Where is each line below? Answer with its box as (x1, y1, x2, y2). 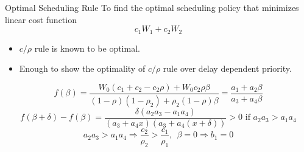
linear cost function (5, 13, 77, 26)
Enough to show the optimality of (19, 62, 146, 75)
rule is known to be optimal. (34, 41, 140, 54)
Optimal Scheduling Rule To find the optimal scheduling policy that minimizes (5, 1, 299, 13)
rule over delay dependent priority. (163, 62, 292, 75)
